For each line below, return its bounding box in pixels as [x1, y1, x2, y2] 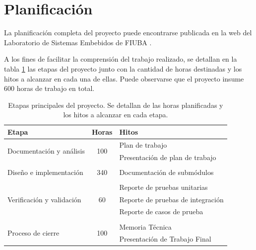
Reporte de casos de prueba [119, 206, 203, 217]
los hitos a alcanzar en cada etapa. [63, 109, 168, 120]
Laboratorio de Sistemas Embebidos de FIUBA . [4, 37, 152, 47]
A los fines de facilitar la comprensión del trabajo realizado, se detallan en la [4, 54, 237, 64]
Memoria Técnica [119, 221, 172, 232]
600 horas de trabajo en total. [4, 83, 95, 93]
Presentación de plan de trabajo [119, 152, 216, 162]
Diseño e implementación [7, 167, 83, 177]
